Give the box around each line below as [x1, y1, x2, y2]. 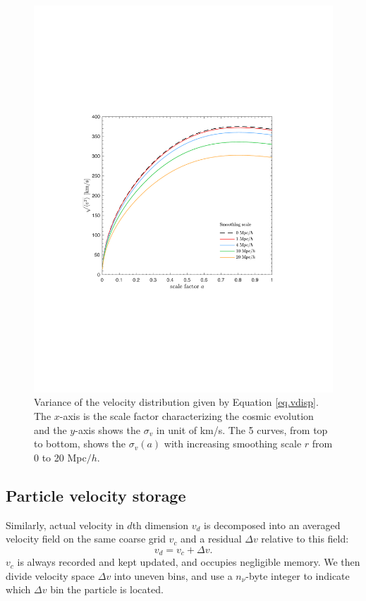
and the [34, 422, 67, 437]
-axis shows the [75, 422, 140, 437]
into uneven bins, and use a [114, 568, 233, 583]
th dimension [132, 517, 189, 532]
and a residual [181, 531, 242, 546]
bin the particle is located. [50, 582, 164, 597]
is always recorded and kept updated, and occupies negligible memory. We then [17, 554, 360, 569]
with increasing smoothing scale [164, 436, 302, 451]
